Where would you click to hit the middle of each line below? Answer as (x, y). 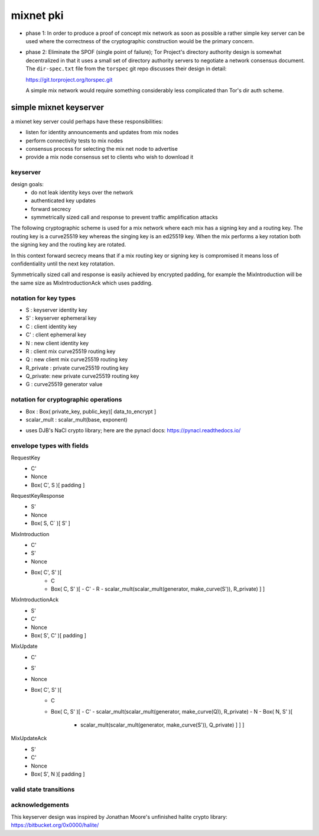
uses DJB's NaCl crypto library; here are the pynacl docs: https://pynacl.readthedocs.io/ (133, 430)
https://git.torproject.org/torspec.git (69, 79)
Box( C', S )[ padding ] (58, 485)
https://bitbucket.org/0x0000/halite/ (55, 825)
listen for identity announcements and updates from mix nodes (102, 132)
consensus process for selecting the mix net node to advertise (102, 148)
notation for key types (43, 298)
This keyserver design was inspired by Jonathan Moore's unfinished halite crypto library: (119, 816)
